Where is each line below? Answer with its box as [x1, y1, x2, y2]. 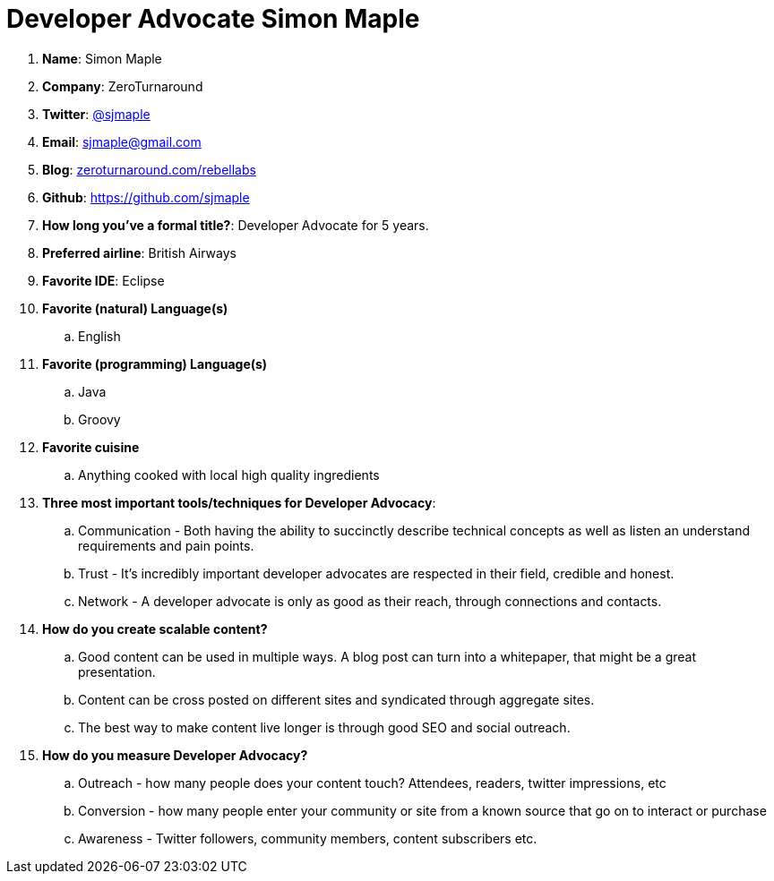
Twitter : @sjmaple [42, 106, 150, 122]
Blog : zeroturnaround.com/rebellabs [42, 161, 256, 177]
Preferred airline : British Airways [42, 244, 236, 261]
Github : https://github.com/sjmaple [42, 189, 250, 205]
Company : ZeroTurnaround [42, 78, 203, 94]
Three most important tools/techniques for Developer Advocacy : [42, 494, 436, 510]
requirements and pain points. [78, 537, 254, 553]
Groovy [78, 411, 121, 427]
